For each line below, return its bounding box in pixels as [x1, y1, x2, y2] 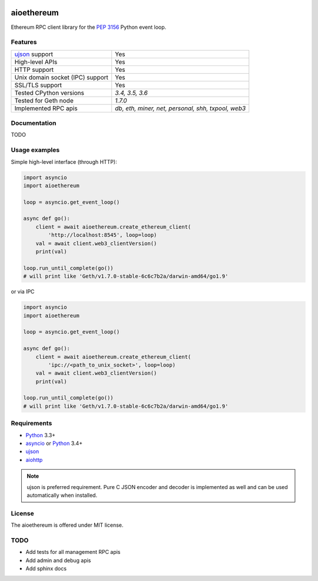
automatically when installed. [26, 491, 97, 499]
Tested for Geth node [14, 96, 74, 104]
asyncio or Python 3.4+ [25, 440, 82, 447]
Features [11, 38, 37, 47]
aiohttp [25, 456, 43, 463]
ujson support [14, 50, 53, 58]
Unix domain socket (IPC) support [14, 73, 109, 81]
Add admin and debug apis [25, 557, 91, 564]
